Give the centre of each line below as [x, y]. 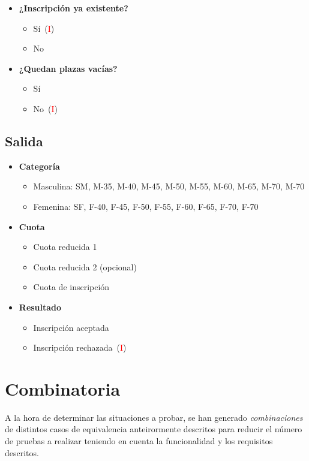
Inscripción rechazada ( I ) [80, 347]
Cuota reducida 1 [65, 247]
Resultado [40, 307]
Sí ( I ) [44, 28]
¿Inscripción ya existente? [73, 8]
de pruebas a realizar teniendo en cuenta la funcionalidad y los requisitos [139, 441]
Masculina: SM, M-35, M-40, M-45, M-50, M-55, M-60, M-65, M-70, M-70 [169, 186]
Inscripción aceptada [71, 327]
